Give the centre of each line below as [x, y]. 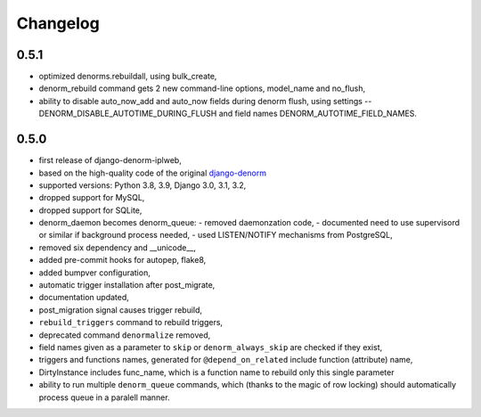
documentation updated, [84, 298]
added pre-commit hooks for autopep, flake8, [122, 260]
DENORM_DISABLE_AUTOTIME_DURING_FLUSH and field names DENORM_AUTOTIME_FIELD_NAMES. [228, 114]
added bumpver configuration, [94, 273]
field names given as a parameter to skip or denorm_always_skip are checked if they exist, [211, 347]
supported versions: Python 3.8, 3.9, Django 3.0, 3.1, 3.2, [143, 185]
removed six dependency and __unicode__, [117, 247]
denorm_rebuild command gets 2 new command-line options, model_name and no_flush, [202, 88]
